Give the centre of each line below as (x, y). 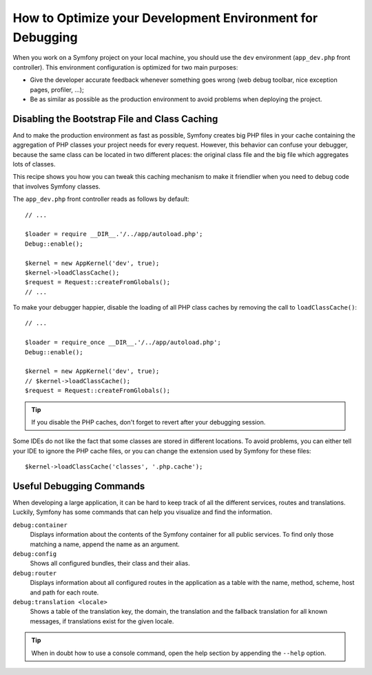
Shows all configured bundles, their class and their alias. (110, 564)
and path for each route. (64, 592)
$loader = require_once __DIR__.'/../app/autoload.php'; (123, 343)
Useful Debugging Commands (79, 486)
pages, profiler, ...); (57, 89)
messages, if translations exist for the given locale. (102, 621)
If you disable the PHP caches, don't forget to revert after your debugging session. (148, 422)
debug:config (35, 554)
